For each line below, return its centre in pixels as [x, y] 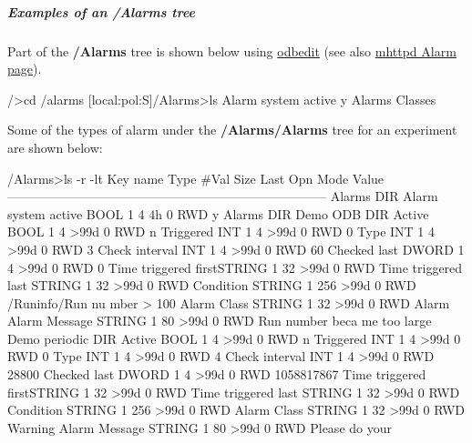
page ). [25, 69]
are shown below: [55, 147]
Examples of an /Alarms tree [102, 11]
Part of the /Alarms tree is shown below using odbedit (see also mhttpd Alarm [232, 50]
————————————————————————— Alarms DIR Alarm [223, 196]
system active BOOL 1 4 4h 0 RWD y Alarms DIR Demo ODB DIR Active [218, 213]
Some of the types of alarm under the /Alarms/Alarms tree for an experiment [232, 130]
